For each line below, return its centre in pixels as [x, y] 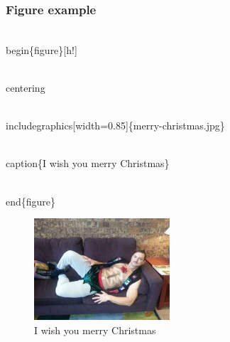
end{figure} [31, 201]
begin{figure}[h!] [42, 49]
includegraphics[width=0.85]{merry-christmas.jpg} [115, 125]
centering [26, 87]
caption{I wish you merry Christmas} [88, 163]
